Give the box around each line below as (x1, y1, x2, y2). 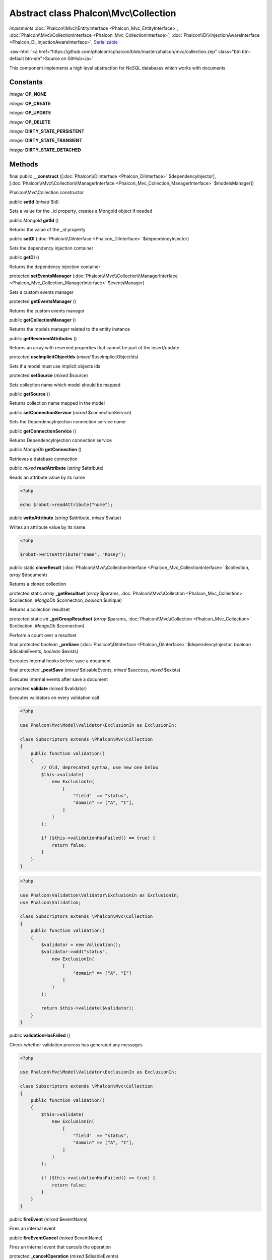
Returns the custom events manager (9, 307, 85, 313)
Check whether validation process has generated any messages (9, 1041, 143, 1048)
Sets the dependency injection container (9, 245, 94, 251)
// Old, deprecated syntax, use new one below (41, 765, 158, 771)
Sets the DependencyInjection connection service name (9, 419, 126, 425)
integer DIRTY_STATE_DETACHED (9, 147, 82, 153)
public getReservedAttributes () (9, 335, 77, 341)
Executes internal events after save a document (9, 676, 108, 682)
